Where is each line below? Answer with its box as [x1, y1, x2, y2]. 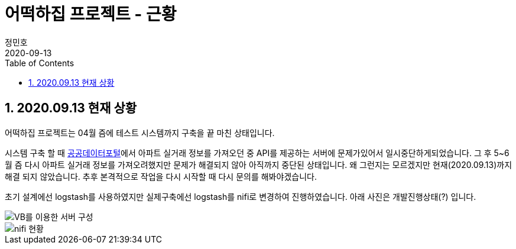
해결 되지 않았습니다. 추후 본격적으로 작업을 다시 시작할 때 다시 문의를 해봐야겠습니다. [5, 171, 317, 182]
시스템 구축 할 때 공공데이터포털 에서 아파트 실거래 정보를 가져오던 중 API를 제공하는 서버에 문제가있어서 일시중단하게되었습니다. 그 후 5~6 [5, 147, 509, 158]
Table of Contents [5, 57, 74, 68]
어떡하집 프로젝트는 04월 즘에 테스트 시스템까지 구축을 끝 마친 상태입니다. [5, 127, 275, 138]
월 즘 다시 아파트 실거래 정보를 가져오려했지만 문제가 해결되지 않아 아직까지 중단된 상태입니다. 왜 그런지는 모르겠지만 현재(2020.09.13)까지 [5, 159, 512, 170]
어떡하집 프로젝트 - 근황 [5, 4, 177, 24]
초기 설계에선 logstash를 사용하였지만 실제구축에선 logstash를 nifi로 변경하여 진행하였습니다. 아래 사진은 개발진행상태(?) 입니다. [5, 191, 476, 202]
